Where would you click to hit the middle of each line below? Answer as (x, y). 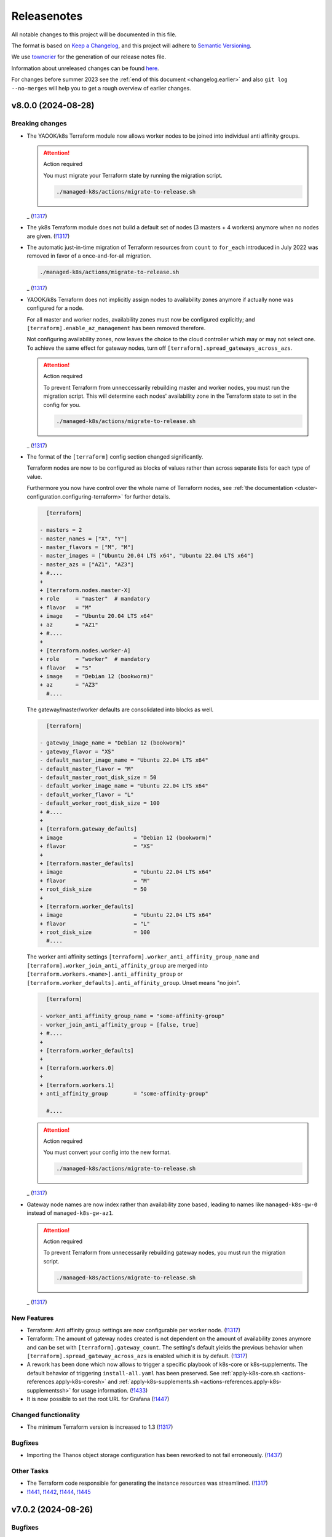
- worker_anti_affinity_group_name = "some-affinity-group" (132, 1016)
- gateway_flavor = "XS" (77, 751)
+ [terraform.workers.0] (77, 1068)
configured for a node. (55, 308)
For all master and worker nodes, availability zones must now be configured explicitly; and (141, 319)
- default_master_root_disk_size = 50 (98, 777)
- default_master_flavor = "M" (87, 769)
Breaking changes (39, 124)
